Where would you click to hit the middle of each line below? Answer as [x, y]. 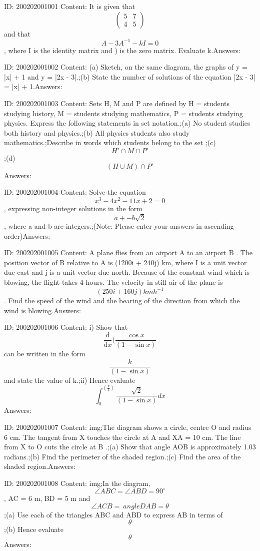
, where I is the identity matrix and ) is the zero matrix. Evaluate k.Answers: [122, 50]
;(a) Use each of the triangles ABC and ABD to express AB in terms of [113, 514]
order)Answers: [27, 235]
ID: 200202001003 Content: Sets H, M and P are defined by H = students [117, 103]
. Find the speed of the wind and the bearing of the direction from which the [122, 301]
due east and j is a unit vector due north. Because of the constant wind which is [127, 272]
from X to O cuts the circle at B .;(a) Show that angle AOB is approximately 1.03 [130, 447]
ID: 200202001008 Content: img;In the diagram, [77, 483]
